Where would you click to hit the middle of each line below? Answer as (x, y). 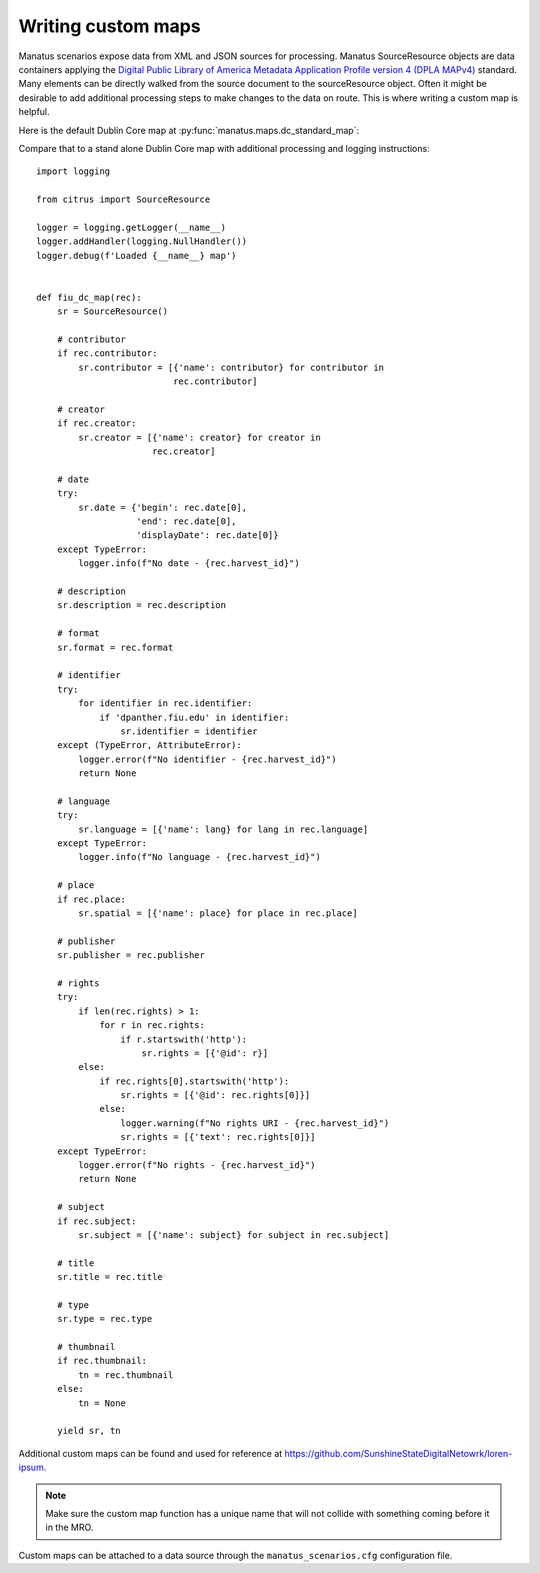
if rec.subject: (96, 1221)
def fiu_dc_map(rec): (89, 297)
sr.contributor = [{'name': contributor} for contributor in (231, 367)
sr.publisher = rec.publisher (130, 955)
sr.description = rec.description (141, 605)
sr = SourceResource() (112, 311)
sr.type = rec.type (104, 1319)
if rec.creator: (96, 423)
